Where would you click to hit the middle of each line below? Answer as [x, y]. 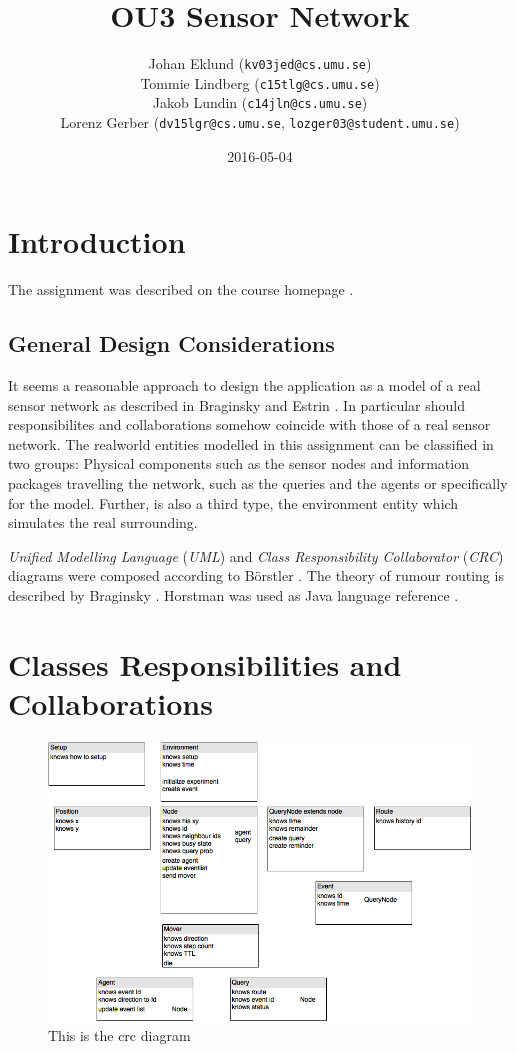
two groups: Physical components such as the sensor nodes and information [238, 463]
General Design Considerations [171, 343]
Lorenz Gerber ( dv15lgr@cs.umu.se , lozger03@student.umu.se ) [260, 122]
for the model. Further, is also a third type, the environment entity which [233, 502]
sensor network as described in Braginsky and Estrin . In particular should [237, 404]
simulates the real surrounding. [103, 522]
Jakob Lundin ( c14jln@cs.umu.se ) [260, 102]
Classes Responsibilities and [205, 663]
